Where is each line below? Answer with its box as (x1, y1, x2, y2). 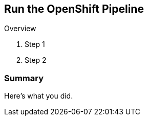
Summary (4, 73, 44, 83)
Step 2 (25, 56, 47, 65)
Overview (4, 24, 36, 33)
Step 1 (25, 40, 45, 49)
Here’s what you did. (4, 91, 73, 101)
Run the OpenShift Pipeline (4, 3, 144, 15)
